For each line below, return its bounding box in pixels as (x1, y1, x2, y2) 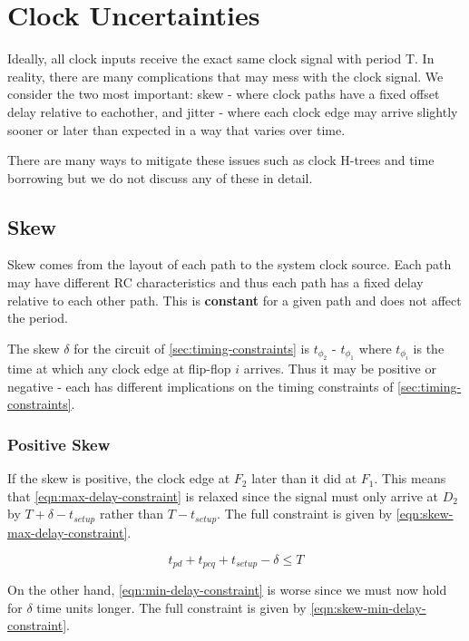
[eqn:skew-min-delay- (310, 597, 426, 617)
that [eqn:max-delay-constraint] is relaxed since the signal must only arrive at (7, 486, 438, 505)
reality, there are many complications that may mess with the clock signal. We (7, 66, 444, 85)
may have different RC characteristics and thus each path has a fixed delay (7, 273, 424, 292)
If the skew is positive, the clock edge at (7, 469, 230, 488)
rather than (99, 504, 163, 523)
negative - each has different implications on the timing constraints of (7, 376, 394, 395)
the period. (7, 308, 68, 327)
